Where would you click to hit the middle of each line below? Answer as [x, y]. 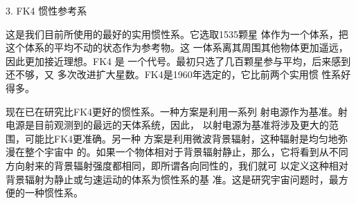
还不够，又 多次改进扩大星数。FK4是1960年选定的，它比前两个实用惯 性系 [173, 74]
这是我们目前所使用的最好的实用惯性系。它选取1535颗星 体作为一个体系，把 [177, 34]
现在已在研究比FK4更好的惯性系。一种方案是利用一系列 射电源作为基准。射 [177, 111]
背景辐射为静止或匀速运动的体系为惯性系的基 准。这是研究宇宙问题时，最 [172, 179]
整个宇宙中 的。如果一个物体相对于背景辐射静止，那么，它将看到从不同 [186, 152]
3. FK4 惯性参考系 [46, 10]
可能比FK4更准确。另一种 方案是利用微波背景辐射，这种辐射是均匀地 [181, 138]
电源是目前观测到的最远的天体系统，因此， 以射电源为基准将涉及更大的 [167, 125]
